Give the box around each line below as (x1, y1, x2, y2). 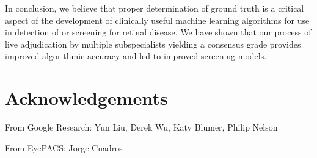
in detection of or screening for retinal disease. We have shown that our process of (5, 26, 312, 38)
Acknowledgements (5, 85, 168, 110)
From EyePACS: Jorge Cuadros (5, 141, 123, 154)
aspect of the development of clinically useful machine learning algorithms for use (5, 13, 310, 26)
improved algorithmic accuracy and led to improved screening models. (5, 49, 267, 62)
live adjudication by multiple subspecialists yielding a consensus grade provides (5, 37, 301, 50)
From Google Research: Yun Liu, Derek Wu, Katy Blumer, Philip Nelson (5, 121, 278, 134)
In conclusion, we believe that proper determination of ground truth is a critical (5, 2, 304, 14)
